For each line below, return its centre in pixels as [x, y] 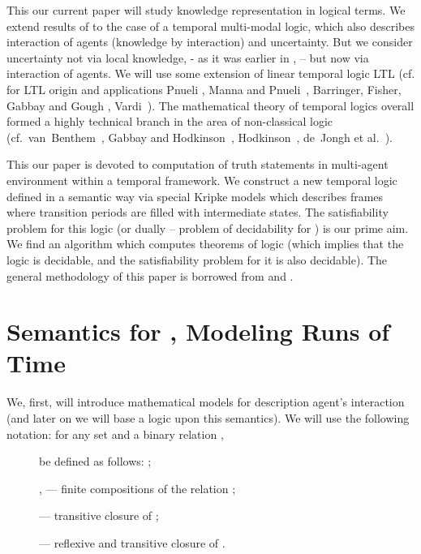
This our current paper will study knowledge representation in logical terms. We [206, 10]
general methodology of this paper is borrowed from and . [150, 275]
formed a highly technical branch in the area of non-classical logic [170, 121]
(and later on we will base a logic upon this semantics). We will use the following [208, 418]
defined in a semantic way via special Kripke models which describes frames [195, 196]
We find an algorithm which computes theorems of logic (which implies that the [205, 244]
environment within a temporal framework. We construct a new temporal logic [202, 180]
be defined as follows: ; [95, 461]
